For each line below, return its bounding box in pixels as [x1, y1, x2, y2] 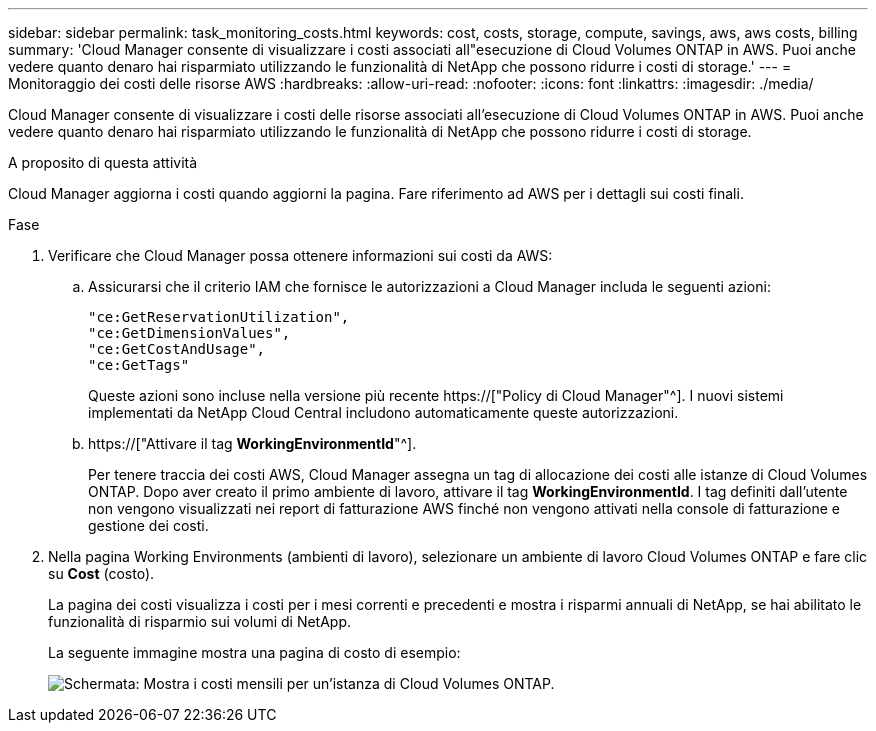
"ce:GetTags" [88, 357, 190, 373]
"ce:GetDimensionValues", [88, 325, 291, 341]
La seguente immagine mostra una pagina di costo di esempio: [48, 644, 461, 661]
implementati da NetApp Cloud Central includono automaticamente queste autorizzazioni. [88, 404, 679, 421]
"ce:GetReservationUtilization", [88, 309, 350, 325]
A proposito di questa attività [8, 154, 198, 171]
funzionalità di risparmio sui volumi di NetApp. [48, 613, 352, 630]
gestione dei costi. [88, 517, 209, 534]
